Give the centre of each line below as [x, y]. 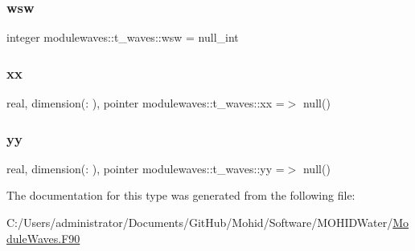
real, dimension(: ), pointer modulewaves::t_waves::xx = [146, 103]
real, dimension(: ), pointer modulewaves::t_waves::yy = [146, 168]
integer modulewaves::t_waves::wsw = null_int [123, 37]
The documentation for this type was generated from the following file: [181, 195]
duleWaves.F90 [43, 238]
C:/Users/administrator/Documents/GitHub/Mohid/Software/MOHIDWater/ [200, 223]
